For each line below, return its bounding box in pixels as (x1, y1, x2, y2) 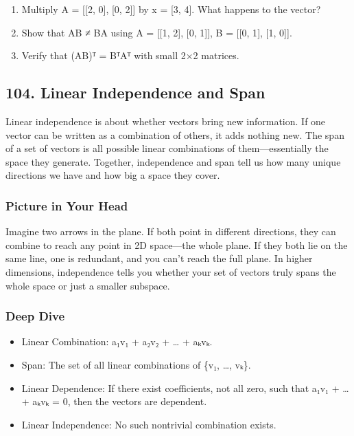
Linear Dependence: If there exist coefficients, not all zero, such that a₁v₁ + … (21, 380, 349, 395)
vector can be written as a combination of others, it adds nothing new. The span (5, 127, 344, 142)
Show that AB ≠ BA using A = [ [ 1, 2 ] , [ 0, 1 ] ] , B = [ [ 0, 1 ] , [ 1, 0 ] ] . (21, 25, 292, 39)
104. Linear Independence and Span (5, 82, 265, 103)
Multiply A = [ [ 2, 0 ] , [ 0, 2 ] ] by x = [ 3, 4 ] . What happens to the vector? (21, 2, 321, 16)
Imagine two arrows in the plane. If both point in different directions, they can (5, 224, 336, 239)
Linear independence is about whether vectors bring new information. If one (5, 113, 326, 128)
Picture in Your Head (5, 197, 128, 214)
